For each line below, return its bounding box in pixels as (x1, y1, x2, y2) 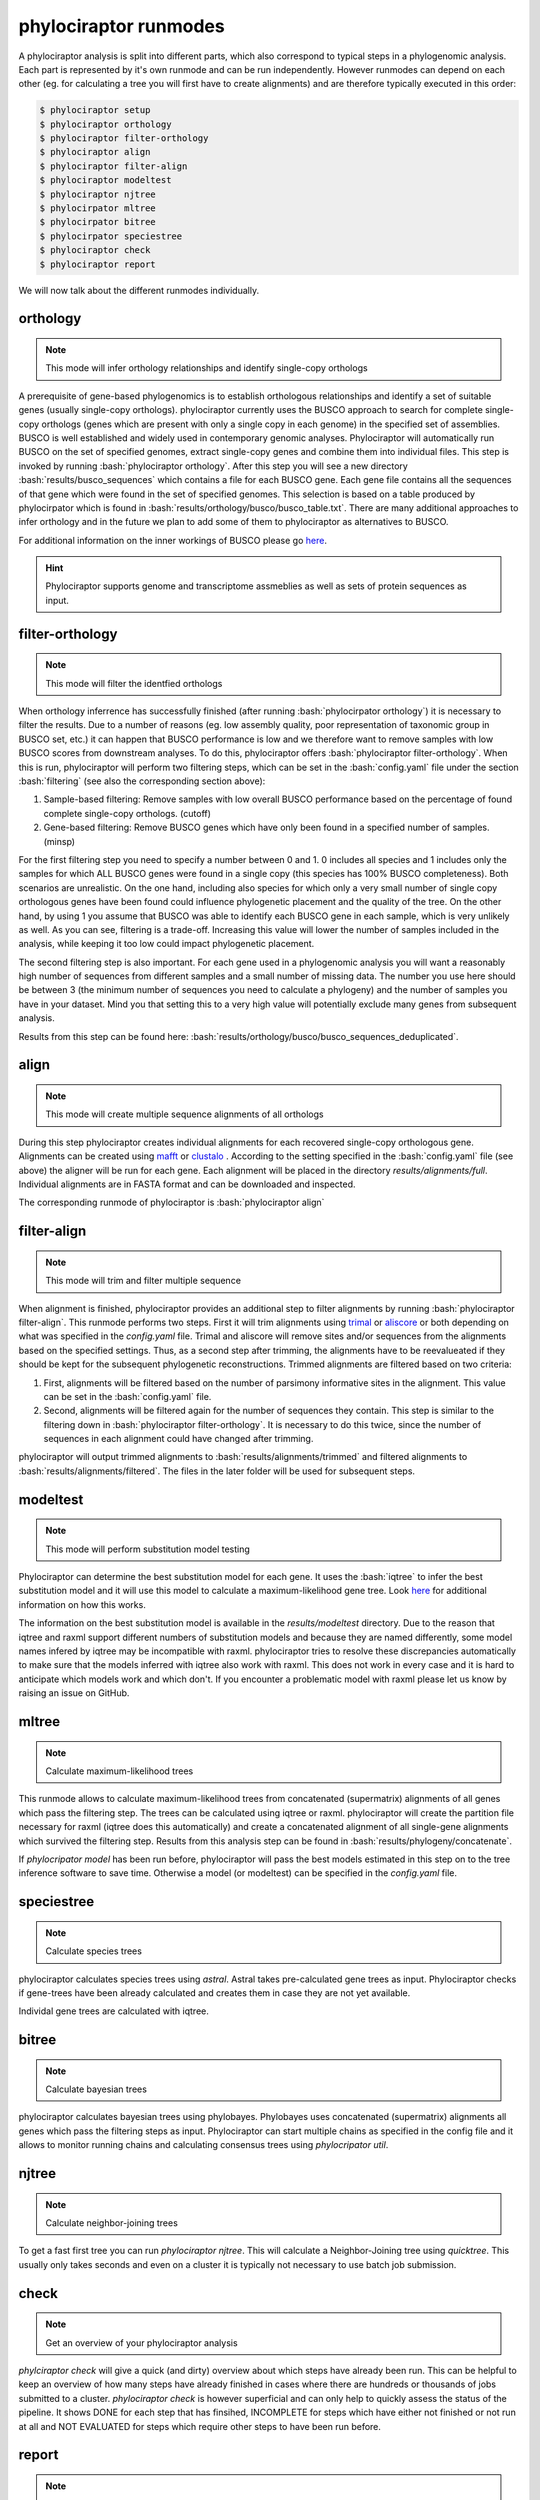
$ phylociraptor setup (39, 105, 151, 116)
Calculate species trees (45, 1945, 142, 1957)
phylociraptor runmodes (18, 15, 225, 37)
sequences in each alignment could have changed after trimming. (43, 1433, 314, 1445)
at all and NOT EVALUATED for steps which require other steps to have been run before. (18, 2420, 382, 2432)
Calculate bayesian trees (45, 2083, 147, 2095)
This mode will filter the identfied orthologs (45, 677, 223, 689)
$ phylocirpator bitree (39, 216, 157, 228)
